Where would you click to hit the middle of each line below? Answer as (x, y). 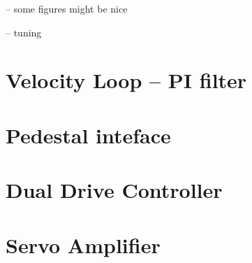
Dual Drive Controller (114, 190)
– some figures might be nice (67, 8)
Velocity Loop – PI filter (126, 80)
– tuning (24, 32)
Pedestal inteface (88, 135)
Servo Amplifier (83, 244)
